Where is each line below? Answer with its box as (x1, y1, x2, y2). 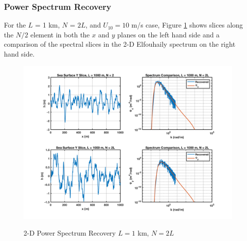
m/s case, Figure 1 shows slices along (131, 20, 243, 30)
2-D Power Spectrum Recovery (24, 227, 116, 238)
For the (4, 20, 26, 30)
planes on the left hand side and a (117, 29, 220, 39)
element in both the (30, 29, 90, 39)
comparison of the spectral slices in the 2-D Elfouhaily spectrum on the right (4, 39, 236, 49)
